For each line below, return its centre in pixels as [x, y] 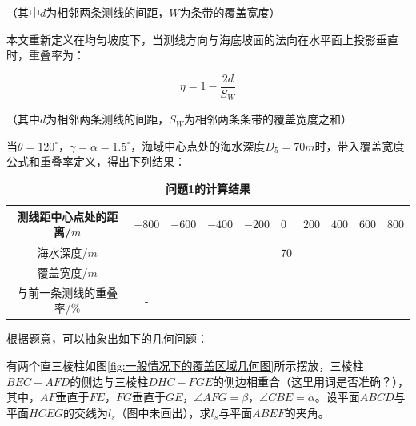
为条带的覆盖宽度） [230, 12]
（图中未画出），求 [163, 412]
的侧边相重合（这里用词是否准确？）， [310, 381]
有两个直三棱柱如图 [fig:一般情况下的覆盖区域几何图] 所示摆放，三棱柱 [185, 366]
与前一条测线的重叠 [68, 292]
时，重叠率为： [46, 55]
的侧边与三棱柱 [109, 381]
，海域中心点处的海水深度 [198, 145]
